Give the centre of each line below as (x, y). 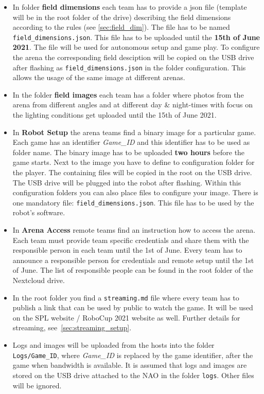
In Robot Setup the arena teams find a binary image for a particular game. (134, 132)
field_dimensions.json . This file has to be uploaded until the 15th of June (136, 37)
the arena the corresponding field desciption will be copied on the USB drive (133, 57)
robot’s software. (39, 212)
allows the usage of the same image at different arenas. (99, 77)
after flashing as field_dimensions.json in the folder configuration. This (129, 67)
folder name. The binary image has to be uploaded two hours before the (129, 152)
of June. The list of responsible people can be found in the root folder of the (133, 270)
